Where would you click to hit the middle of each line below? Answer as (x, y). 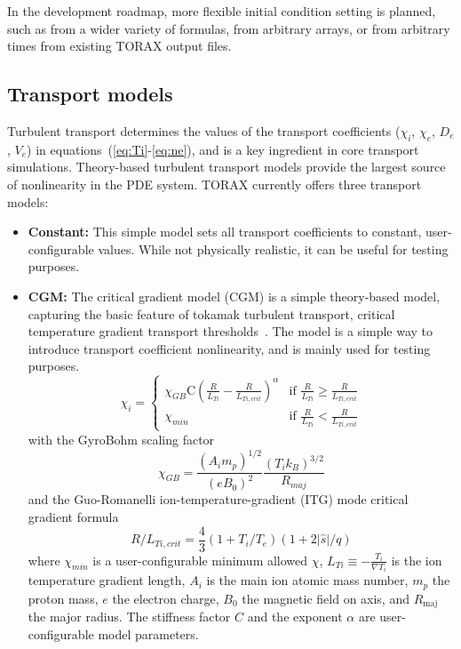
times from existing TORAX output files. (119, 46)
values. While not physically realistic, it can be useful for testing (273, 248)
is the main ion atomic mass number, (307, 580)
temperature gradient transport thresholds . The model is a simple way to (230, 331)
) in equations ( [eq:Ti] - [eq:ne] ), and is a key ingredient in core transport (223, 149)
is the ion (417, 560)
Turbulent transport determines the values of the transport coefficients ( (204, 130)
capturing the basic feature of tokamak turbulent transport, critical (211, 313)
